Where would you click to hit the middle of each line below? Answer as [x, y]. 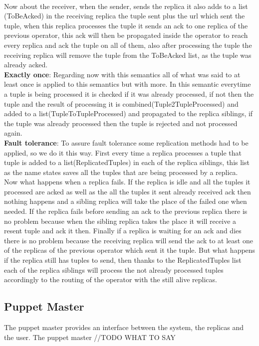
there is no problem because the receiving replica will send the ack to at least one [129, 240]
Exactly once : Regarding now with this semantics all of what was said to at [122, 74]
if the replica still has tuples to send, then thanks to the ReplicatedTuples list [123, 260]
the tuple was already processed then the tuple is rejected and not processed [121, 123]
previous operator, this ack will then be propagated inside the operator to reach [126, 35]
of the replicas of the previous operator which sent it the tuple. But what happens [130, 250]
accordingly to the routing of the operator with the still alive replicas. [111, 279]
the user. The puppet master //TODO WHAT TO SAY [90, 337]
